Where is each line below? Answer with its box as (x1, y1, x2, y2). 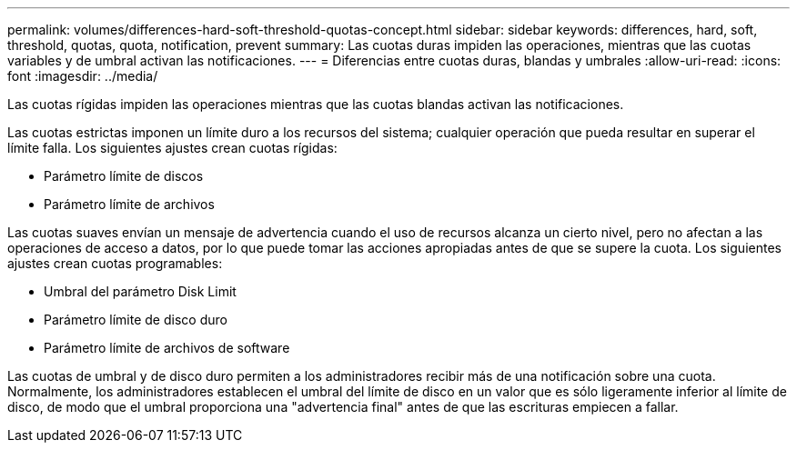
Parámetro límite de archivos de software (44, 340, 290, 355)
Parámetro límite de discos (44, 168, 204, 184)
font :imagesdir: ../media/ (7, 68, 158, 84)
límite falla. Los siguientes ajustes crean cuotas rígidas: (7, 140, 338, 155)
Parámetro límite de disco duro (44, 312, 227, 327)
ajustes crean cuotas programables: (7, 255, 223, 271)
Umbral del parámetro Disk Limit (44, 284, 237, 299)
